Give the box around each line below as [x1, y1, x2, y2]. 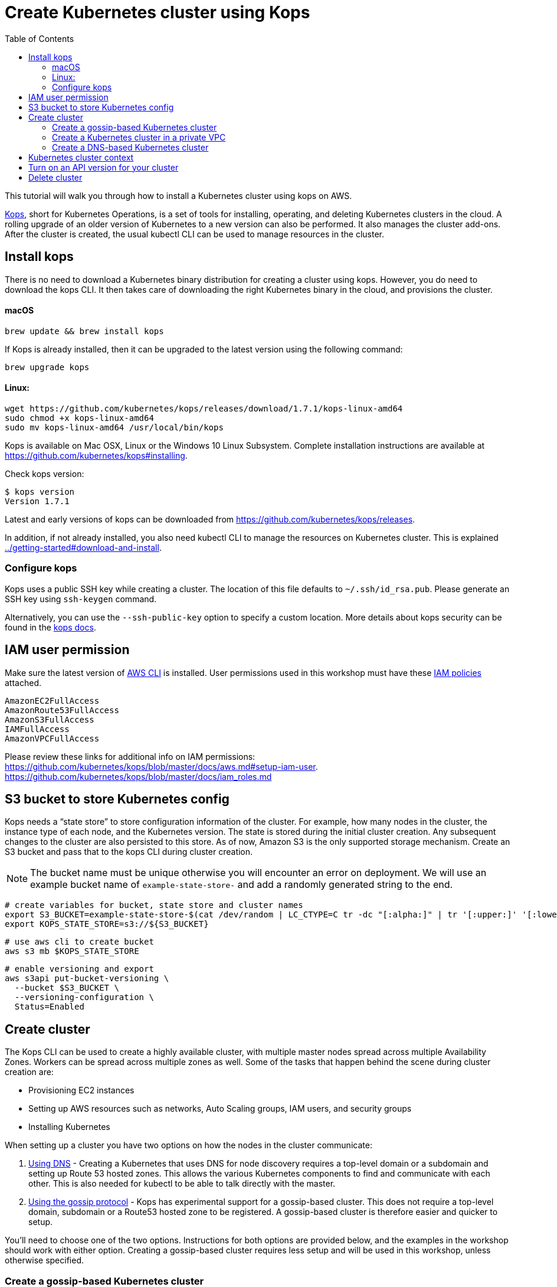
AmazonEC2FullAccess [5, 695, 100, 705]
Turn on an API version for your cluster [28, 162, 179, 172]
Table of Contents [5, 33, 74, 44]
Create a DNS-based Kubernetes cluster [52, 142, 209, 152]
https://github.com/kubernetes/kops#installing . [5, 450, 188, 461]
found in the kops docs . [5, 622, 96, 632]
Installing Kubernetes [28, 1122, 110, 1132]
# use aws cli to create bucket [5, 937, 154, 947]
